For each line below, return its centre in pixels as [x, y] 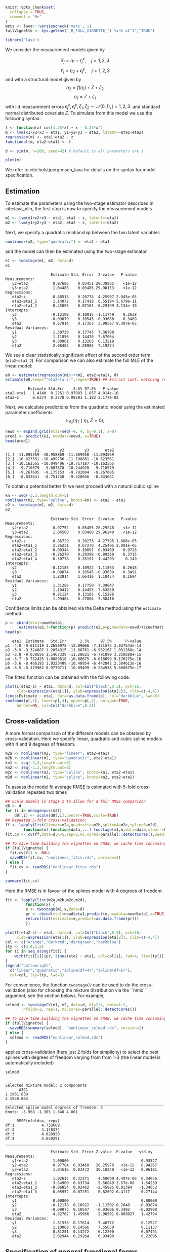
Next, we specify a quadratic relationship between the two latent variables [83, 232]
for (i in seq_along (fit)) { [36, 951]
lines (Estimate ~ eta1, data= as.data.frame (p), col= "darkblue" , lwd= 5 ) [82, 696]
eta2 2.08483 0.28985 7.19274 [63, 345]
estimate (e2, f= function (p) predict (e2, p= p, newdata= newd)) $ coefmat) [91, 628]
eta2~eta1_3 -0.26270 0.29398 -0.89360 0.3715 [74, 554]
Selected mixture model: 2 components [46, 1085]
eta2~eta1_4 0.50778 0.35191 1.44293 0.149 [74, 559]
